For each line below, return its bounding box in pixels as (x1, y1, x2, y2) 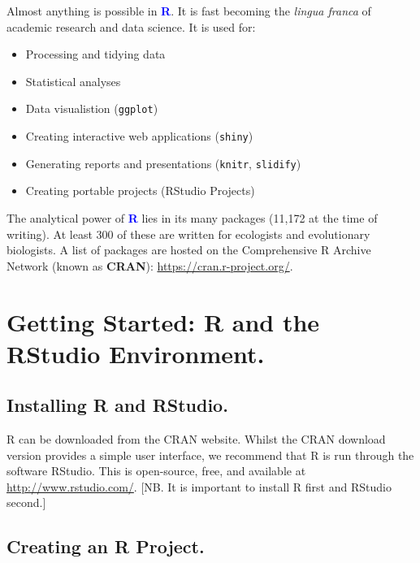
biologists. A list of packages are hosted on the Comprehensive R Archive (6, 241, 371, 258)
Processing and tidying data (25, 45, 166, 63)
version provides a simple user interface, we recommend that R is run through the (6, 446, 414, 463)
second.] (6, 494, 46, 511)
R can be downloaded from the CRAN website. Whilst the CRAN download (6, 431, 386, 448)
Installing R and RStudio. (6, 392, 228, 418)
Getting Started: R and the (6, 305, 320, 338)
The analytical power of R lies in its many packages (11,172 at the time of (6, 209, 378, 226)
